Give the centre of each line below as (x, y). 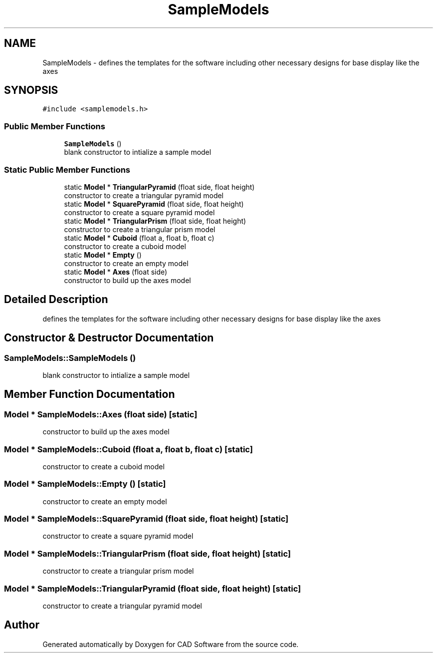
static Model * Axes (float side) (116, 272)
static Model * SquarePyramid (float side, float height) (154, 204)
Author (22, 625)
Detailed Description (56, 300)
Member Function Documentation (90, 394)
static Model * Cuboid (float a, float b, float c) (139, 238)
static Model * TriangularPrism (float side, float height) (155, 221)
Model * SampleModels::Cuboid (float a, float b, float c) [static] (128, 449)
